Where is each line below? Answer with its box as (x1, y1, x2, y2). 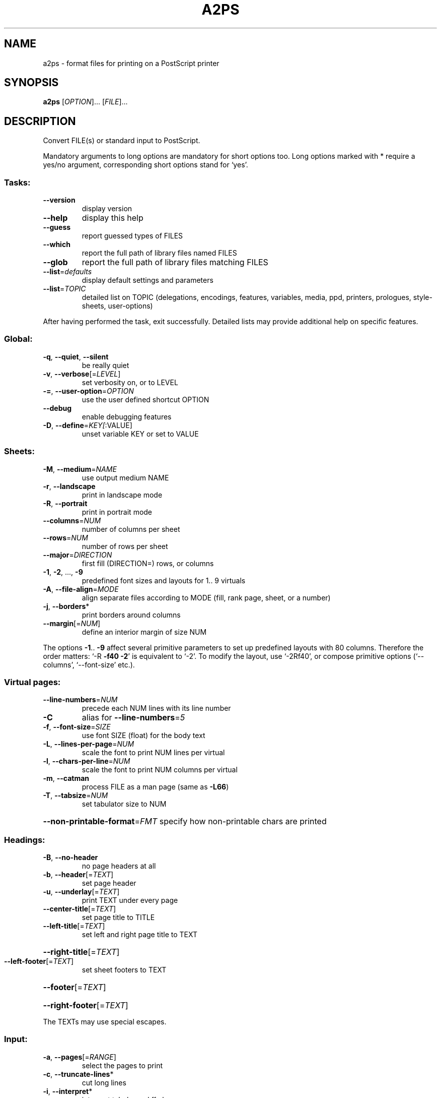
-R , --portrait (43, 499, 88, 508)
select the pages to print (82, 1061, 163, 1070)
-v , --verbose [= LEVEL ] (43, 369, 121, 378)
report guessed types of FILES (82, 231, 183, 240)
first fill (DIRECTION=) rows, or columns (82, 559, 214, 568)
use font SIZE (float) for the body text (82, 731, 205, 740)
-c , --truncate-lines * (43, 1069, 114, 1078)
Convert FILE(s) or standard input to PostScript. (43, 136, 200, 145)
